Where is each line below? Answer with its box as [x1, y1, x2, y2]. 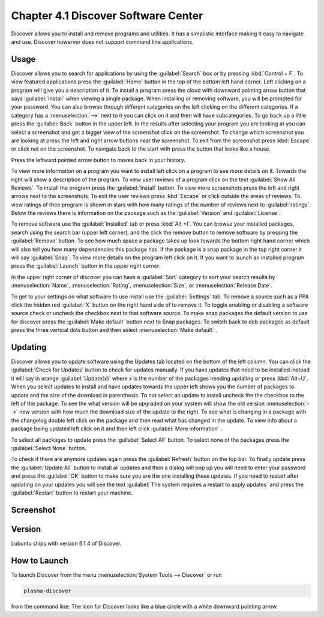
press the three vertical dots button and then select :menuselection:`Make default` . [11, 327, 217, 334]
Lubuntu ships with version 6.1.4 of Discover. [11, 540, 122, 547]
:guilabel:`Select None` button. [11, 444, 86, 451]
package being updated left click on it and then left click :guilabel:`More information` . [11, 425, 223, 432]
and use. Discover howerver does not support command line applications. [11, 38, 194, 45]
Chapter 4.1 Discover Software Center [11, 9, 203, 22]
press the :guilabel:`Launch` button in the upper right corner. [11, 262, 161, 269]
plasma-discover [23, 587, 72, 594]
